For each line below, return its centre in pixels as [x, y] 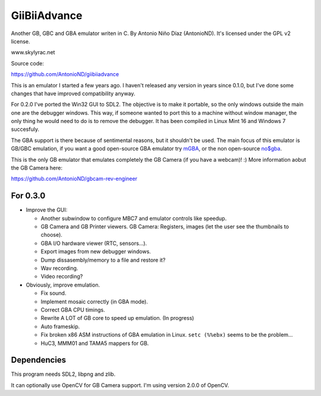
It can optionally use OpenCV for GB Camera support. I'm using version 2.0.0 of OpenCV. [120, 385]
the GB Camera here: [37, 168]
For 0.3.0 [28, 196]
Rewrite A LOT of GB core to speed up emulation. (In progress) [117, 318]
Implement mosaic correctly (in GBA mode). [94, 301]
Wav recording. [59, 268]
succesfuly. [25, 129]
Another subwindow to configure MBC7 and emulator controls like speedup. [134, 218]
